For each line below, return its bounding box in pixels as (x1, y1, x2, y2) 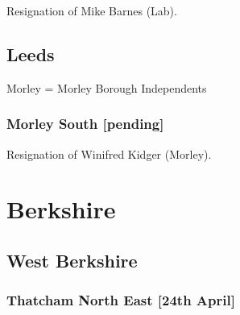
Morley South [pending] (6, 114, 164, 134)
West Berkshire (6, 247, 138, 272)
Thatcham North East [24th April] (6, 290, 235, 310)
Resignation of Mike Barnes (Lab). (6, 2, 177, 19)
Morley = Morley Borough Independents (6, 79, 207, 96)
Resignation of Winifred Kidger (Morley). (6, 145, 212, 162)
